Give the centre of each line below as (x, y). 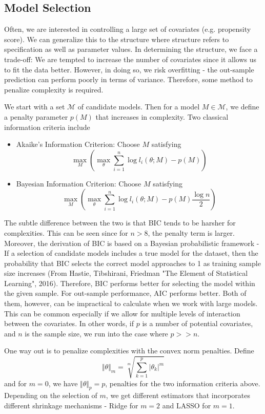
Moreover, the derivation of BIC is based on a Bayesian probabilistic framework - (132, 243)
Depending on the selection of (51, 395)
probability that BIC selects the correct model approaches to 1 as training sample (132, 263)
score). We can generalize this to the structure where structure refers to (117, 39)
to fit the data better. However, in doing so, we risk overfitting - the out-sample (129, 69)
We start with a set (35, 107)
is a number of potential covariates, (198, 323)
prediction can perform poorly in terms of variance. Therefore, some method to (128, 79)
